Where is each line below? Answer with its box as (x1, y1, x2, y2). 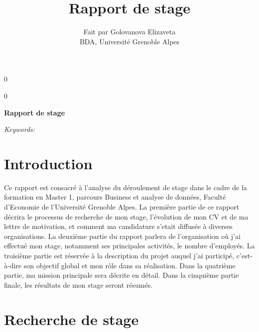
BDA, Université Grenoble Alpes (79, 36, 180, 46)
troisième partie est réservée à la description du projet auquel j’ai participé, (4, 250, 235, 260)
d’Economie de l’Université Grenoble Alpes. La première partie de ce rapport (4, 202, 240, 212)
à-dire (4, 260, 22, 270)
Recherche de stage (4, 309, 139, 329)
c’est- (236, 250, 253, 260)
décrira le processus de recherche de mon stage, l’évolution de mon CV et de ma (4, 211, 249, 221)
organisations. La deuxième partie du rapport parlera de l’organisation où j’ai (4, 230, 241, 241)
